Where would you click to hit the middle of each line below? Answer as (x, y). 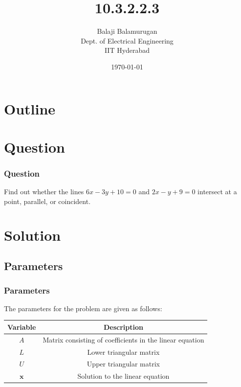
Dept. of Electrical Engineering (127, 40)
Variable (22, 327)
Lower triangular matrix (123, 352)
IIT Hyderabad (127, 50)
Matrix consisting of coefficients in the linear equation (123, 339)
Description (123, 327)
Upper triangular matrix (123, 364)
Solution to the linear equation (123, 376)
